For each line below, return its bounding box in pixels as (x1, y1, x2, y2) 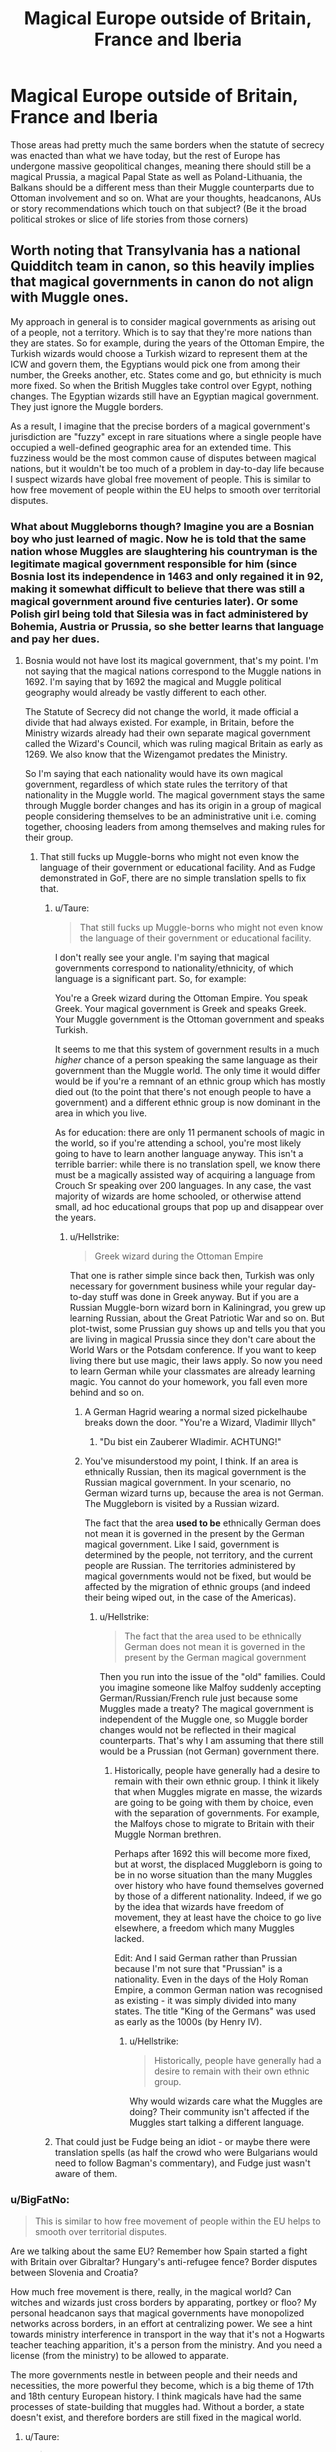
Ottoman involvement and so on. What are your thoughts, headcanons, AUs (10, 192, 322, 204)
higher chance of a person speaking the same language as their (54, 1054, 318, 1066)
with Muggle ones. (10, 289, 129, 306)
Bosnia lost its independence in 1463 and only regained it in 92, (10, 569, 324, 583)
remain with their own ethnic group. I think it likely (114, 1775, 320, 1787)
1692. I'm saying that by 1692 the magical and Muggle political (24, 676, 282, 688)
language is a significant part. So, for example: (54, 973, 247, 985)
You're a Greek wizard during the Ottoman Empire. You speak (54, 992, 308, 1004)
